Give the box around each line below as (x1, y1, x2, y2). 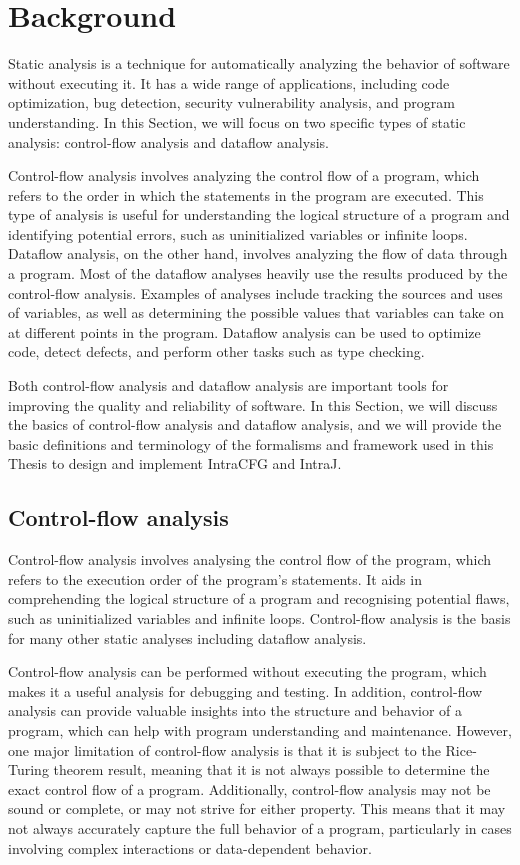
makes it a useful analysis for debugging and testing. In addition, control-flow (8, 680, 483, 701)
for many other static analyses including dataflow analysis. (8, 627, 367, 648)
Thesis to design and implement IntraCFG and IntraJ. (8, 453, 342, 474)
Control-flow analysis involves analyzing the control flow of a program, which (8, 165, 480, 186)
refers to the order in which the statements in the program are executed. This (8, 184, 484, 205)
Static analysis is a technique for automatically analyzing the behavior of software (8, 53, 510, 74)
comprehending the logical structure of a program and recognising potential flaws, (8, 588, 510, 609)
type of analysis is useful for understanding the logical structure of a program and (8, 204, 510, 225)
